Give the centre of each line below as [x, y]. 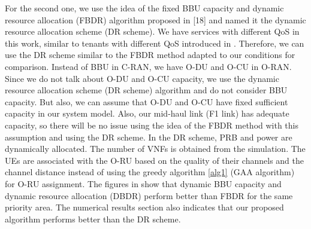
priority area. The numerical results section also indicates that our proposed [144, 207]
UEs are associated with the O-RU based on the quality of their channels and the [154, 160]
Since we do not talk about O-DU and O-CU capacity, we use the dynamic [142, 78]
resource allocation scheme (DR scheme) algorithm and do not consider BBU [146, 90]
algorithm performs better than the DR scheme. [93, 219]
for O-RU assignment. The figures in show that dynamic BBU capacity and [143, 183]
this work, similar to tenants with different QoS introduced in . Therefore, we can [155, 43]
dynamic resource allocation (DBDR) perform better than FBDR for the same [149, 195]
